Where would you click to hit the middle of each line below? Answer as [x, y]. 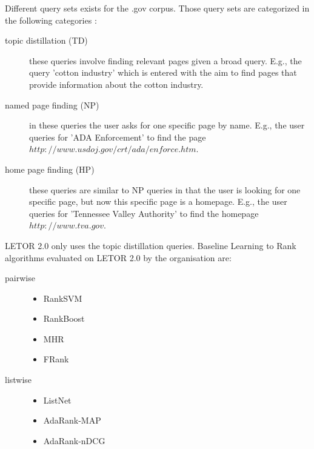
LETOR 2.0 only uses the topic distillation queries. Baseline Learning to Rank [151, 245]
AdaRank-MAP [72, 420]
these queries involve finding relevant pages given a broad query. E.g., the [165, 60]
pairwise [20, 278]
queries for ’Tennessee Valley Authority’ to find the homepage [144, 213]
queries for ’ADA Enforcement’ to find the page [118, 137]
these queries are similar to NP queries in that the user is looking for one [165, 189]
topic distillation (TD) [46, 40]
